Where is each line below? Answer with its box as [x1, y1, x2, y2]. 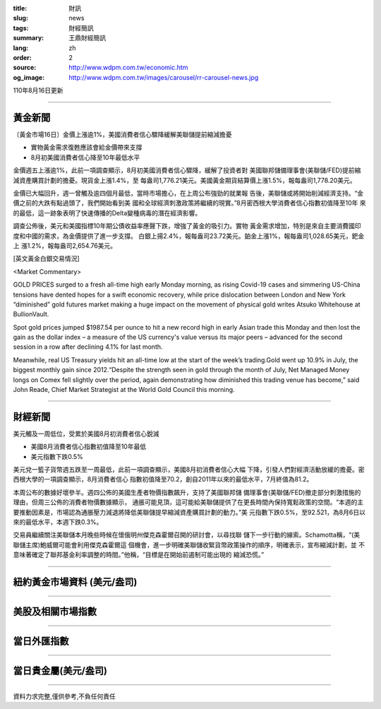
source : [13, 64, 37, 72]
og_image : [13, 73, 45, 81]
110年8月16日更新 [13, 86, 64, 95]
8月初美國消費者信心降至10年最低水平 [30, 153, 140, 162]
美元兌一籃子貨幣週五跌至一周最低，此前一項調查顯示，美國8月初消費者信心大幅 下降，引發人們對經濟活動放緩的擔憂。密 [13, 465, 365, 474]
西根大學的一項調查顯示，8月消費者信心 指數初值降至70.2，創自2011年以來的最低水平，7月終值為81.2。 [13, 475, 313, 484]
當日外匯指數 [13, 636, 69, 648]
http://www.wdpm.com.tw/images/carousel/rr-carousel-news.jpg [68, 73, 259, 81]
